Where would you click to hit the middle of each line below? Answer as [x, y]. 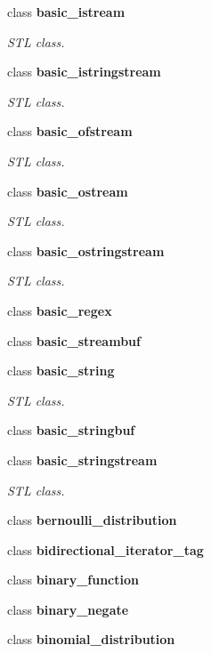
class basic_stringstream [82, 460]
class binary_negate [68, 609]
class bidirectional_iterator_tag [105, 549]
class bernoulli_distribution [92, 520]
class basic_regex [60, 310]
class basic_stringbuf [71, 430]
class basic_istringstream [84, 72]
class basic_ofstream [70, 131]
